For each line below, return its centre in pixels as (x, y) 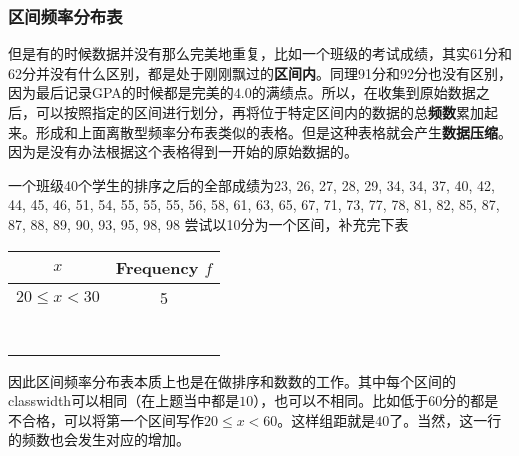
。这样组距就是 (326, 419)
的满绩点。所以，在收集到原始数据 (363, 92)
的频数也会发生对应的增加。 (99, 439)
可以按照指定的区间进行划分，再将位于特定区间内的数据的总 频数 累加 (259, 112)
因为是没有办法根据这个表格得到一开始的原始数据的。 (183, 151)
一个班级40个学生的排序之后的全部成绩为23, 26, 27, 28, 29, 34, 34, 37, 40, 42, (251, 184)
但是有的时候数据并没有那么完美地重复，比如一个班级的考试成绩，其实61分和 (260, 53)
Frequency (157, 267)
